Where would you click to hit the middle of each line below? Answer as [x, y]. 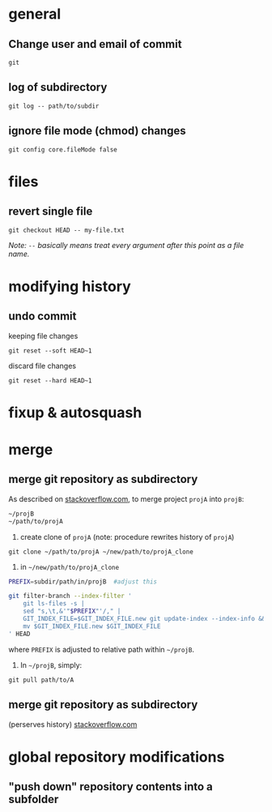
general [35, 14]
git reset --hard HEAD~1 [50, 380]
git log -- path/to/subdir [54, 106]
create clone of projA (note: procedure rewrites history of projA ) [127, 536]
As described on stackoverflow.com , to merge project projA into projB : [126, 498]
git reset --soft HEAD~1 [50, 350]
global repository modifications [117, 756]
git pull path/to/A [41, 680]
